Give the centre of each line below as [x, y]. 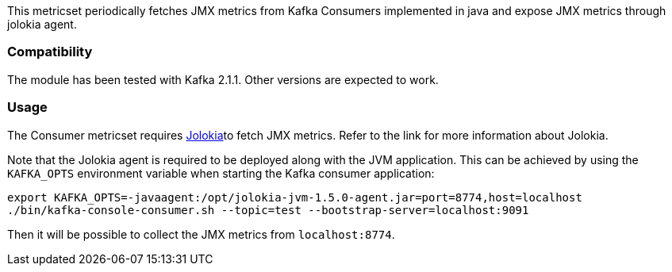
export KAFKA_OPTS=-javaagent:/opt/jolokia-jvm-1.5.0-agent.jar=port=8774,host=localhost [295, 197]
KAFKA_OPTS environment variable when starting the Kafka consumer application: [221, 173]
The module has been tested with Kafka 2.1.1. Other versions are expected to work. [223, 79]
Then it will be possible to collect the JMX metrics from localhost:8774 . [201, 234]
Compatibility [50, 52]
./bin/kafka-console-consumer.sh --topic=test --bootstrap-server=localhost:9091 [268, 210]
